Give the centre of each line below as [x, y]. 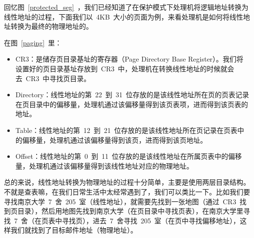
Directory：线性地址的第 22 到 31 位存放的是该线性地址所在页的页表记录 [132, 95]
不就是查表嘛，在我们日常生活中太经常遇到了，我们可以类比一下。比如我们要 [127, 191]
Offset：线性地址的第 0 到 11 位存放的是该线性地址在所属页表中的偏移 [129, 156]
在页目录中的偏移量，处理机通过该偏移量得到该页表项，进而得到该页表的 [132, 104]
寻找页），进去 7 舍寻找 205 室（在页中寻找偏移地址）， [151, 220]
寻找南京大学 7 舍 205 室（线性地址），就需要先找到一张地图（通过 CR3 [120, 201]
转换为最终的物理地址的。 [52, 26]
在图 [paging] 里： [33, 42]
